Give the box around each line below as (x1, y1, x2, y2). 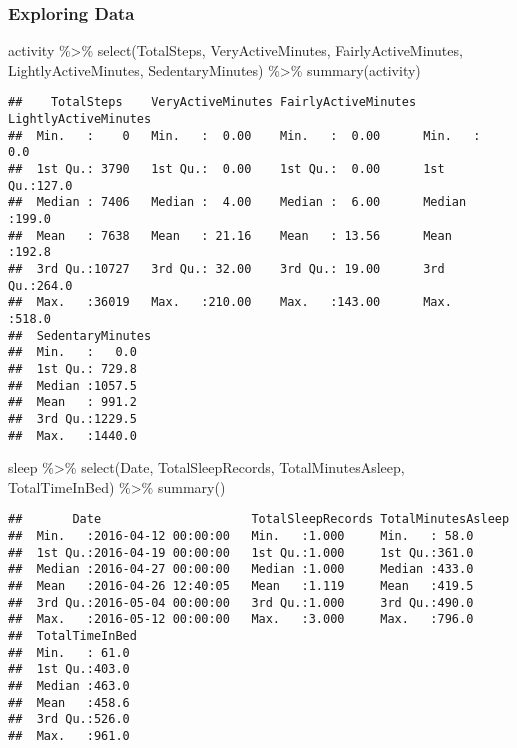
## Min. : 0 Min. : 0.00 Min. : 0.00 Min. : (8, 128, 481, 143)
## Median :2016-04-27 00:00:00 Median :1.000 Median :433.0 (8, 562, 474, 577)
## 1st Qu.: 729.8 (8, 361, 137, 376)
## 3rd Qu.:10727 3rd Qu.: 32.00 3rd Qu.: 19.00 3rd (8, 261, 445, 276)
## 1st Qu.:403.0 (8, 662, 130, 677)
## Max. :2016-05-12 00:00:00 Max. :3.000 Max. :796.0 (8, 612, 474, 627)
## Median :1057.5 (8, 378, 137, 393)
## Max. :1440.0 (8, 428, 137, 443)
